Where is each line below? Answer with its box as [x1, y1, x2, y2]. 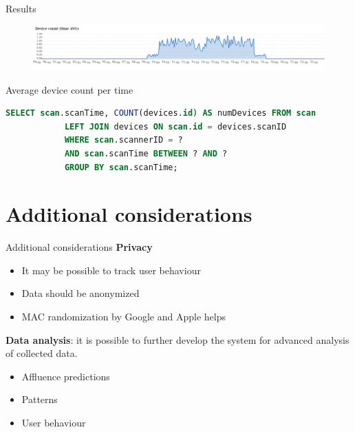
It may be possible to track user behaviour [21, 263, 201, 277]
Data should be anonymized [21, 286, 140, 300]
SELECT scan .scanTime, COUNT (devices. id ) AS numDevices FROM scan [6, 108, 316, 119]
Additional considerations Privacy [6, 240, 153, 254]
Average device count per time [6, 82, 133, 96]
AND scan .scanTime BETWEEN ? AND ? [64, 148, 228, 158]
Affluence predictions [21, 369, 110, 383]
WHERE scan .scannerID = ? [64, 135, 183, 145]
